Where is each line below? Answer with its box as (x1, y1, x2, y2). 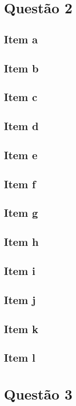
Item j (4, 292, 36, 307)
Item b (4, 60, 39, 75)
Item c (4, 89, 38, 104)
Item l (4, 350, 36, 365)
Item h (4, 234, 39, 249)
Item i (4, 263, 36, 278)
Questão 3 (4, 383, 73, 404)
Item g (4, 205, 38, 220)
